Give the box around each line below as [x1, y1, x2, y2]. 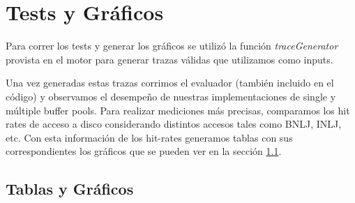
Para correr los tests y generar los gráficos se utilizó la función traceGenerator [6, 38, 338, 53]
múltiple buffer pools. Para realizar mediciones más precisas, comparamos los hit [6, 103, 350, 117]
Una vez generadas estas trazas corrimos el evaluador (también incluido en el [6, 75, 334, 90]
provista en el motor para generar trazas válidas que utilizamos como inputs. [6, 52, 333, 66]
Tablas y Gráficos [6, 178, 134, 200]
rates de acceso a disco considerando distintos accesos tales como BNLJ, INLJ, [6, 116, 342, 131]
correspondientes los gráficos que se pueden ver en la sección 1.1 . [6, 144, 282, 158]
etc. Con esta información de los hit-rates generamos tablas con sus [6, 130, 293, 144]
